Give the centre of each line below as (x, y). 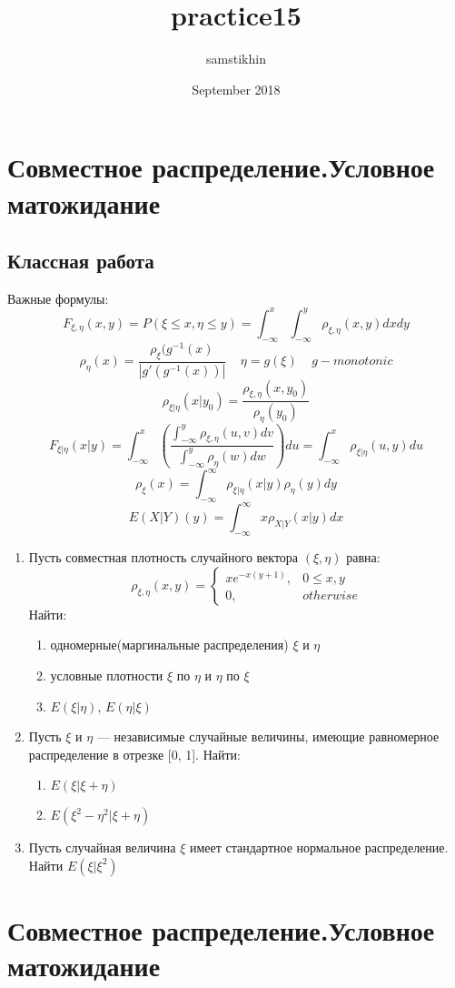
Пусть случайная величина (102, 847)
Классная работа (81, 261)
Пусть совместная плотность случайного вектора (163, 557)
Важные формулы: (58, 298)
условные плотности (107, 675)
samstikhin (236, 59)
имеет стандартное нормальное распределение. (319, 847)
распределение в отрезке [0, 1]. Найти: (134, 754)
